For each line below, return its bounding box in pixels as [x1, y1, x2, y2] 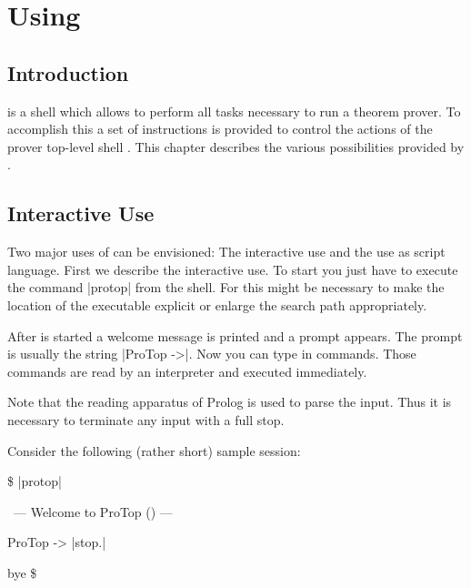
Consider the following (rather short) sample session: [7, 441, 301, 460]
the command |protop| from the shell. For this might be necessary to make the [7, 278, 445, 297]
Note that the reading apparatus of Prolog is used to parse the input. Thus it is [7, 392, 452, 411]
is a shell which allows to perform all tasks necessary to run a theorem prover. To [7, 101, 461, 120]
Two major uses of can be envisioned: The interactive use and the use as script [7, 242, 446, 261]
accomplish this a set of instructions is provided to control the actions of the [7, 119, 433, 138]
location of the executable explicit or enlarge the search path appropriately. [7, 295, 427, 314]
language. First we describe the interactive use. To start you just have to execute [7, 259, 458, 279]
